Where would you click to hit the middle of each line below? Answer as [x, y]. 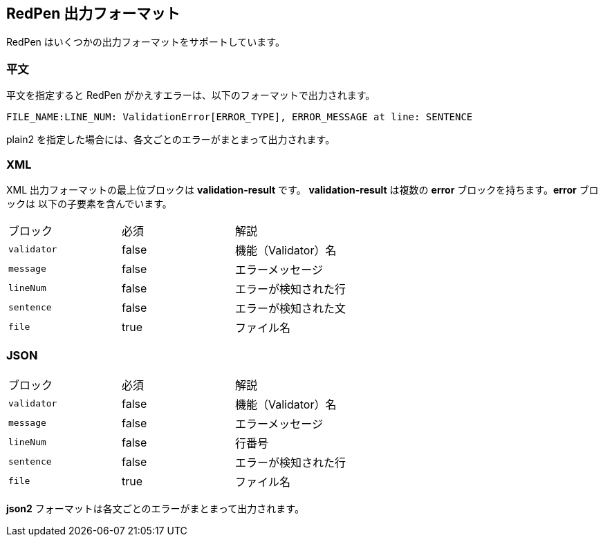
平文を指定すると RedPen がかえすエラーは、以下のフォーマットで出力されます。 [191, 95]
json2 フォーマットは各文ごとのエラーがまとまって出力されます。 [155, 508]
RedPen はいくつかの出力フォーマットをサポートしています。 [146, 42]
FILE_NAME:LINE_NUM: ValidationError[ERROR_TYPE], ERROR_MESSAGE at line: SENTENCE [240, 117]
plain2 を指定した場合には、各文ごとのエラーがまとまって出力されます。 [171, 140]
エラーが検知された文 [291, 308]
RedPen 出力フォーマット [93, 13]
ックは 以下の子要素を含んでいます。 [89, 203]
